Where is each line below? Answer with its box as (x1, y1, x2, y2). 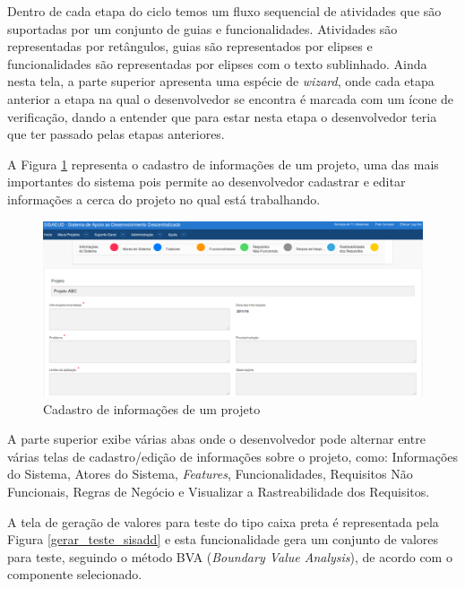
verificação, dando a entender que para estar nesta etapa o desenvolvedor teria (7, 107, 437, 126)
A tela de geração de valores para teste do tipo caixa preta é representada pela (7, 512, 439, 531)
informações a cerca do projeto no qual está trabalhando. (7, 189, 321, 208)
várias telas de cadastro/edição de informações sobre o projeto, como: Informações (7, 446, 459, 465)
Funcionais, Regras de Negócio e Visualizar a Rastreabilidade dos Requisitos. (7, 481, 430, 500)
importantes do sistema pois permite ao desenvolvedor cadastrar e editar (7, 172, 406, 191)
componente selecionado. (7, 565, 142, 584)
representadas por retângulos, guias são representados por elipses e (7, 37, 373, 56)
